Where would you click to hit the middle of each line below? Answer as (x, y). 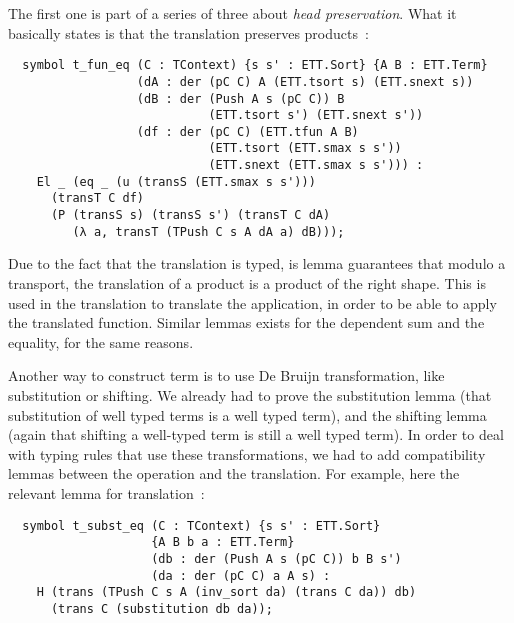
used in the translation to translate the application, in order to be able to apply (252, 302)
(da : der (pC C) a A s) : (241, 575)
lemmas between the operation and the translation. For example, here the (234, 473)
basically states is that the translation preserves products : (188, 32)
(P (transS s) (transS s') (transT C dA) (190, 215)
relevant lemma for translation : (106, 492)
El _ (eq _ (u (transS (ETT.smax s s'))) (176, 181)
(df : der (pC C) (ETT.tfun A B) (247, 131)
